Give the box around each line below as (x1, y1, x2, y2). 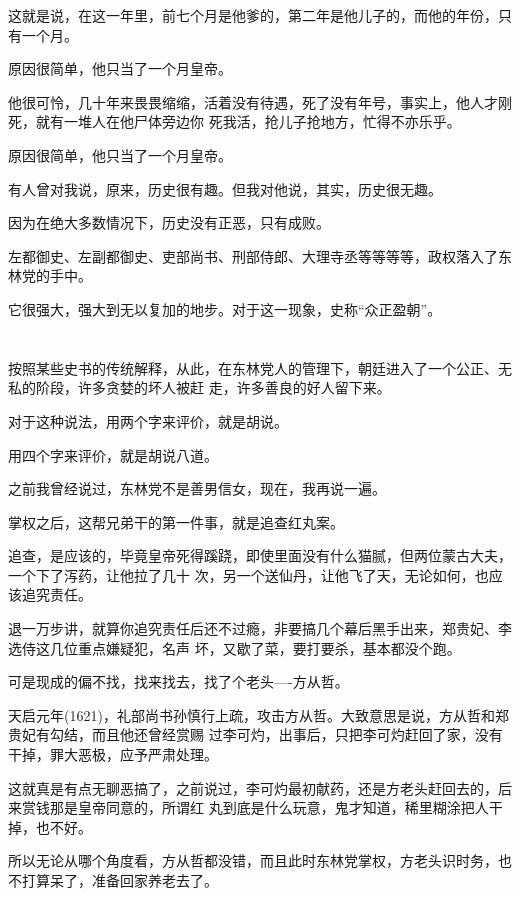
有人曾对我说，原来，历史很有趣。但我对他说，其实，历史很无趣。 (8, 178, 442, 199)
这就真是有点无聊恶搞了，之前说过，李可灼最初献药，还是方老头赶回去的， (8, 777, 498, 798)
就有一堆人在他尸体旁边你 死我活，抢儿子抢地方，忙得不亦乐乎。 (35, 111, 461, 132)
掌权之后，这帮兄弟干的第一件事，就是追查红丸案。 (8, 511, 344, 532)
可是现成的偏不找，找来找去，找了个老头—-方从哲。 (8, 671, 349, 692)
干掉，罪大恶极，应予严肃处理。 (8, 744, 218, 765)
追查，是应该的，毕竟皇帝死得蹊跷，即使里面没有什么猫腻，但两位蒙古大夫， (8, 545, 512, 566)
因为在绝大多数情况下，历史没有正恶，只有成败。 (8, 212, 330, 233)
